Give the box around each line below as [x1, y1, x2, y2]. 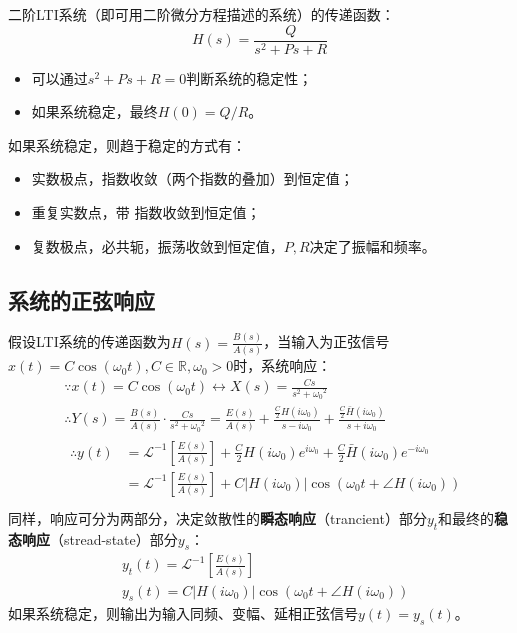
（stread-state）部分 [50, 528, 178, 549]
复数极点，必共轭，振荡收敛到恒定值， [31, 235, 284, 256]
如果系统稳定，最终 [31, 101, 158, 122]
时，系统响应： [233, 355, 332, 376]
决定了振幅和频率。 [309, 235, 436, 256]
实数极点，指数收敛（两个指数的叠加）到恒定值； [31, 168, 354, 189]
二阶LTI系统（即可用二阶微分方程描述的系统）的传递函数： [8, 4, 395, 24]
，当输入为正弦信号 [263, 331, 390, 352]
